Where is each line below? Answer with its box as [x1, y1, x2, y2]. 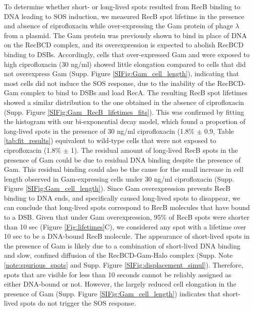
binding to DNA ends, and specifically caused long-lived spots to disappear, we [4, 192, 240, 203]
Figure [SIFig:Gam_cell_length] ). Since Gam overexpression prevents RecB [4, 183, 231, 193]
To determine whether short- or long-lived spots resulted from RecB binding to [4, 1, 240, 11]
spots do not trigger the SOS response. [20, 298, 136, 308]
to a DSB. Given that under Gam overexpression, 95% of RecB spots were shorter [4, 212, 250, 222]
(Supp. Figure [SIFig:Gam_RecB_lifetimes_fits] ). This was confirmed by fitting [4, 106, 244, 117]
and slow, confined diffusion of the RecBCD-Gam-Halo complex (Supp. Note [4, 250, 233, 260]
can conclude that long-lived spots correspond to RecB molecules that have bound [4, 202, 250, 212]
